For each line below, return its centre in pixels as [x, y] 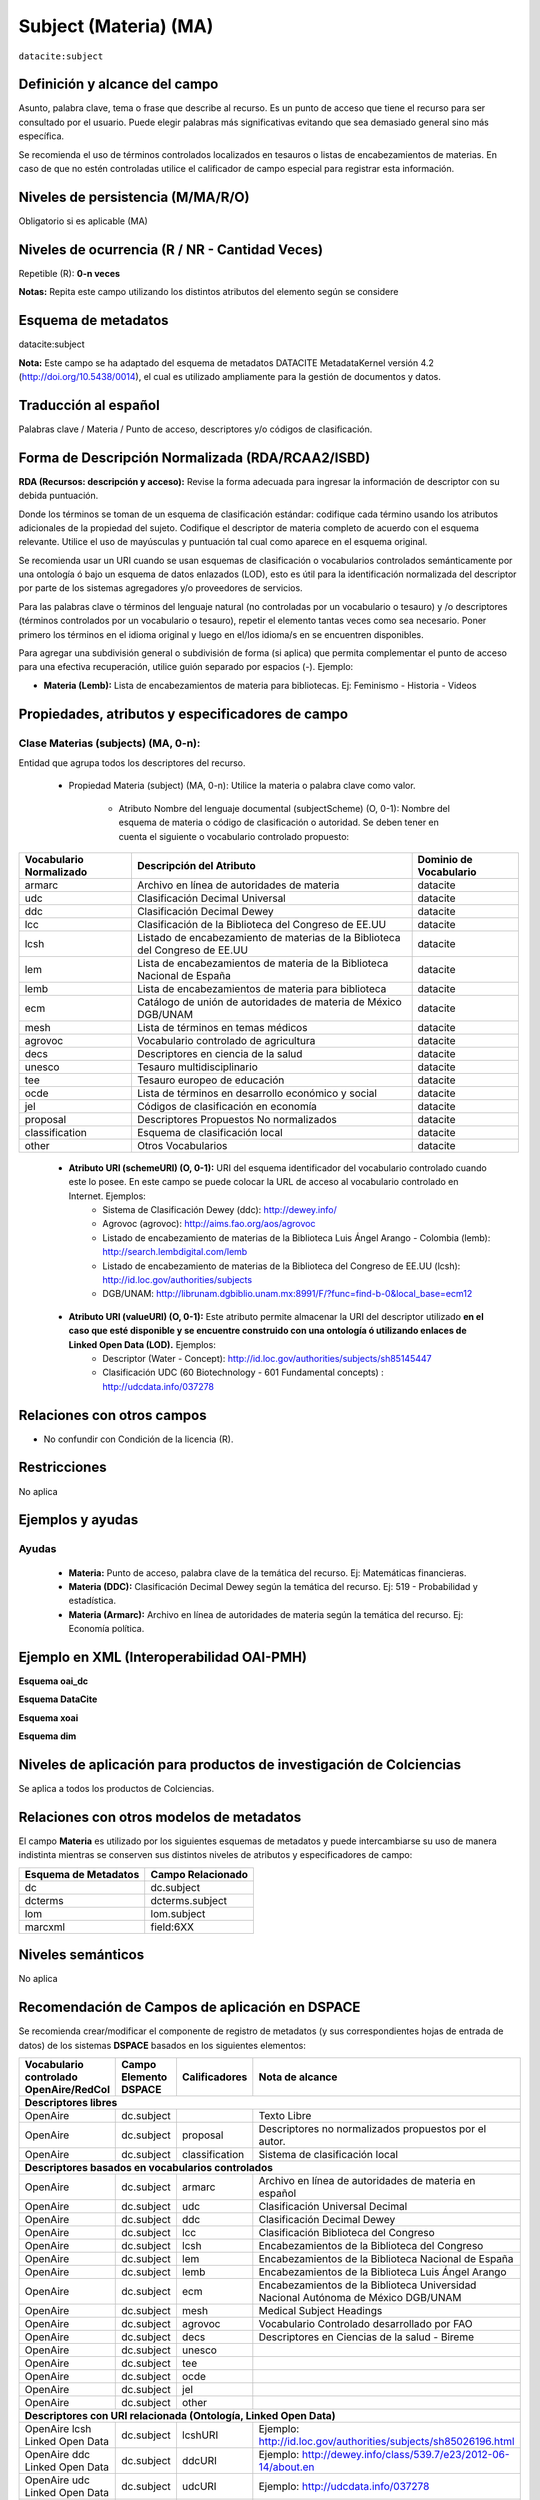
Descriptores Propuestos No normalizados [236, 1119]
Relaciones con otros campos [112, 1415]
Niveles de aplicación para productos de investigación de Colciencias [240, 1764]
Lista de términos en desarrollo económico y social [256, 1093]
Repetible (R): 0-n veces [69, 273]
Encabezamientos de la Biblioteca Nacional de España [386, 2258]
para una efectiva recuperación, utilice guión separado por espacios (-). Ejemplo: [186, 667]
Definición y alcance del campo [118, 84]
